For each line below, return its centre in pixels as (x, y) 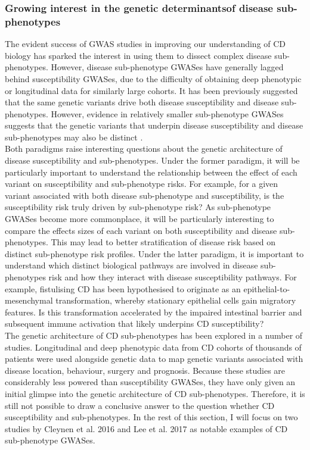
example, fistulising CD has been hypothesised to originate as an (123, 288)
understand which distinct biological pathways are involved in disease (131, 265)
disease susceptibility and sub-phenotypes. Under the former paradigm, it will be (152, 160)
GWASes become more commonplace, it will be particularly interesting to (139, 219)
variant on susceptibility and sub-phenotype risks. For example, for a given (142, 184)
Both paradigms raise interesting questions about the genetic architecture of (144, 149)
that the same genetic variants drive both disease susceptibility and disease (142, 102)
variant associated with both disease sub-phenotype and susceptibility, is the (145, 195)
